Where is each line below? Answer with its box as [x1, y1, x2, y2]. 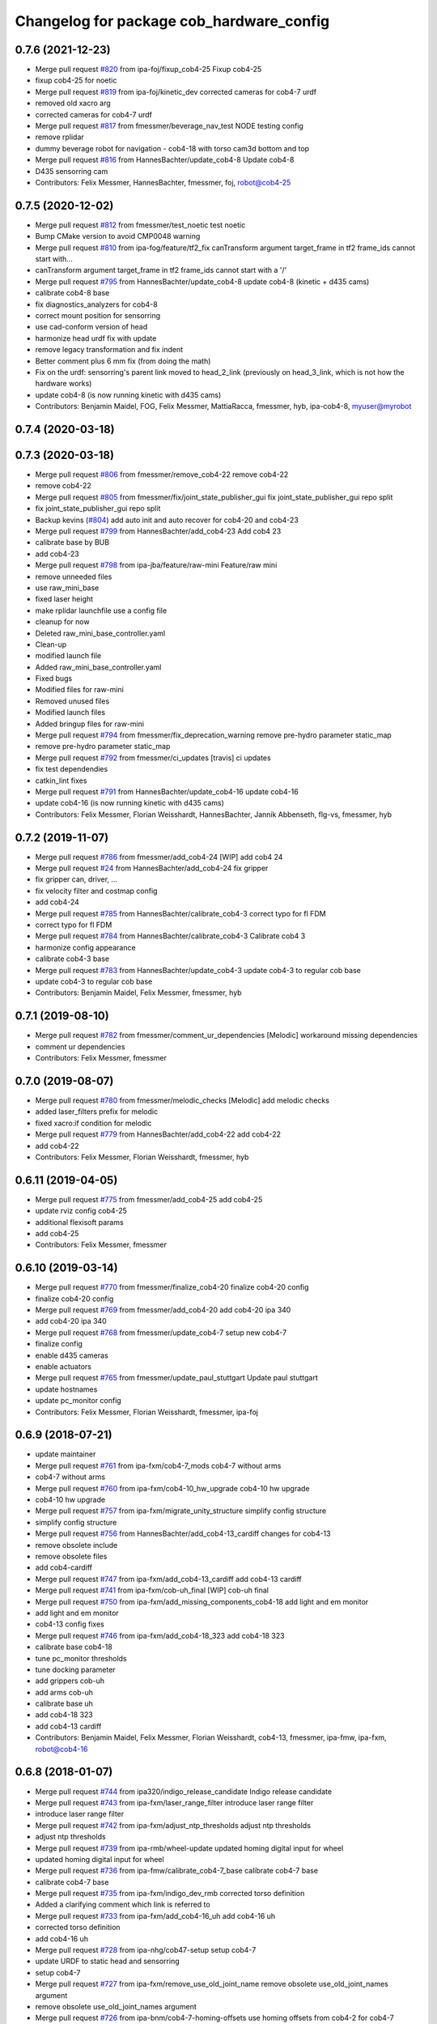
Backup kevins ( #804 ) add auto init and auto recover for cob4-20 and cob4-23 [35, 515, 299, 525]
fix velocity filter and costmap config [35, 886, 158, 895]
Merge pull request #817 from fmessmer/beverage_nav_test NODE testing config [35, 121, 303, 131]
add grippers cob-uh [35, 1676, 105, 1686]
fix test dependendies [35, 764, 108, 774]
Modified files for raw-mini [35, 685, 125, 695]
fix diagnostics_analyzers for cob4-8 [35, 300, 158, 309]
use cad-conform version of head [35, 322, 148, 332]
